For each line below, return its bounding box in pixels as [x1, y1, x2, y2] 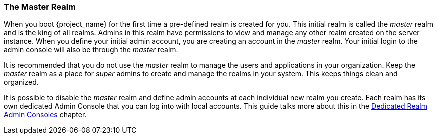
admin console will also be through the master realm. [4, 45, 178, 54]
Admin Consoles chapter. [4, 110, 87, 119]
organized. [4, 78, 39, 87]
